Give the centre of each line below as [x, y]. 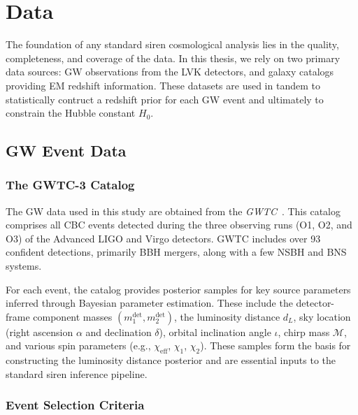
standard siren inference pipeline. [77, 373]
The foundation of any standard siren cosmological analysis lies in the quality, [172, 44]
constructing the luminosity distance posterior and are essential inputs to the [171, 360]
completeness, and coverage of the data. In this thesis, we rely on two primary [173, 58]
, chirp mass [304, 332]
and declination [119, 332]
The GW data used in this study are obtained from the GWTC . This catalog [173, 211]
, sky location [322, 316]
